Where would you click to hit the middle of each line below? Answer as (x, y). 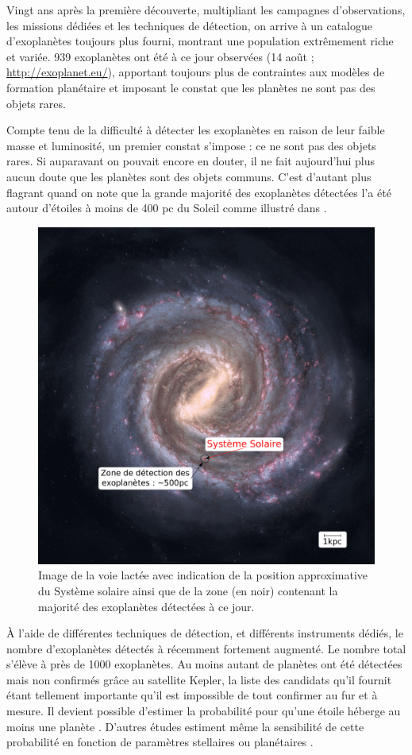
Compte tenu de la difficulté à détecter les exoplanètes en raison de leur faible (196, 130)
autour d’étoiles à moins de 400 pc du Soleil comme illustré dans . (167, 208)
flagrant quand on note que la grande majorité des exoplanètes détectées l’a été (199, 192)
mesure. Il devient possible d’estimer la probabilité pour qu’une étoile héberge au (204, 711)
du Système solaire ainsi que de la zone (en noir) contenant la (188, 590)
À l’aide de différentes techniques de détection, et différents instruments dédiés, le (205, 633)
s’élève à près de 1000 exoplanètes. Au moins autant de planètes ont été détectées (204, 664)
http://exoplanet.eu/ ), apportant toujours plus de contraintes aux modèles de (196, 72)
